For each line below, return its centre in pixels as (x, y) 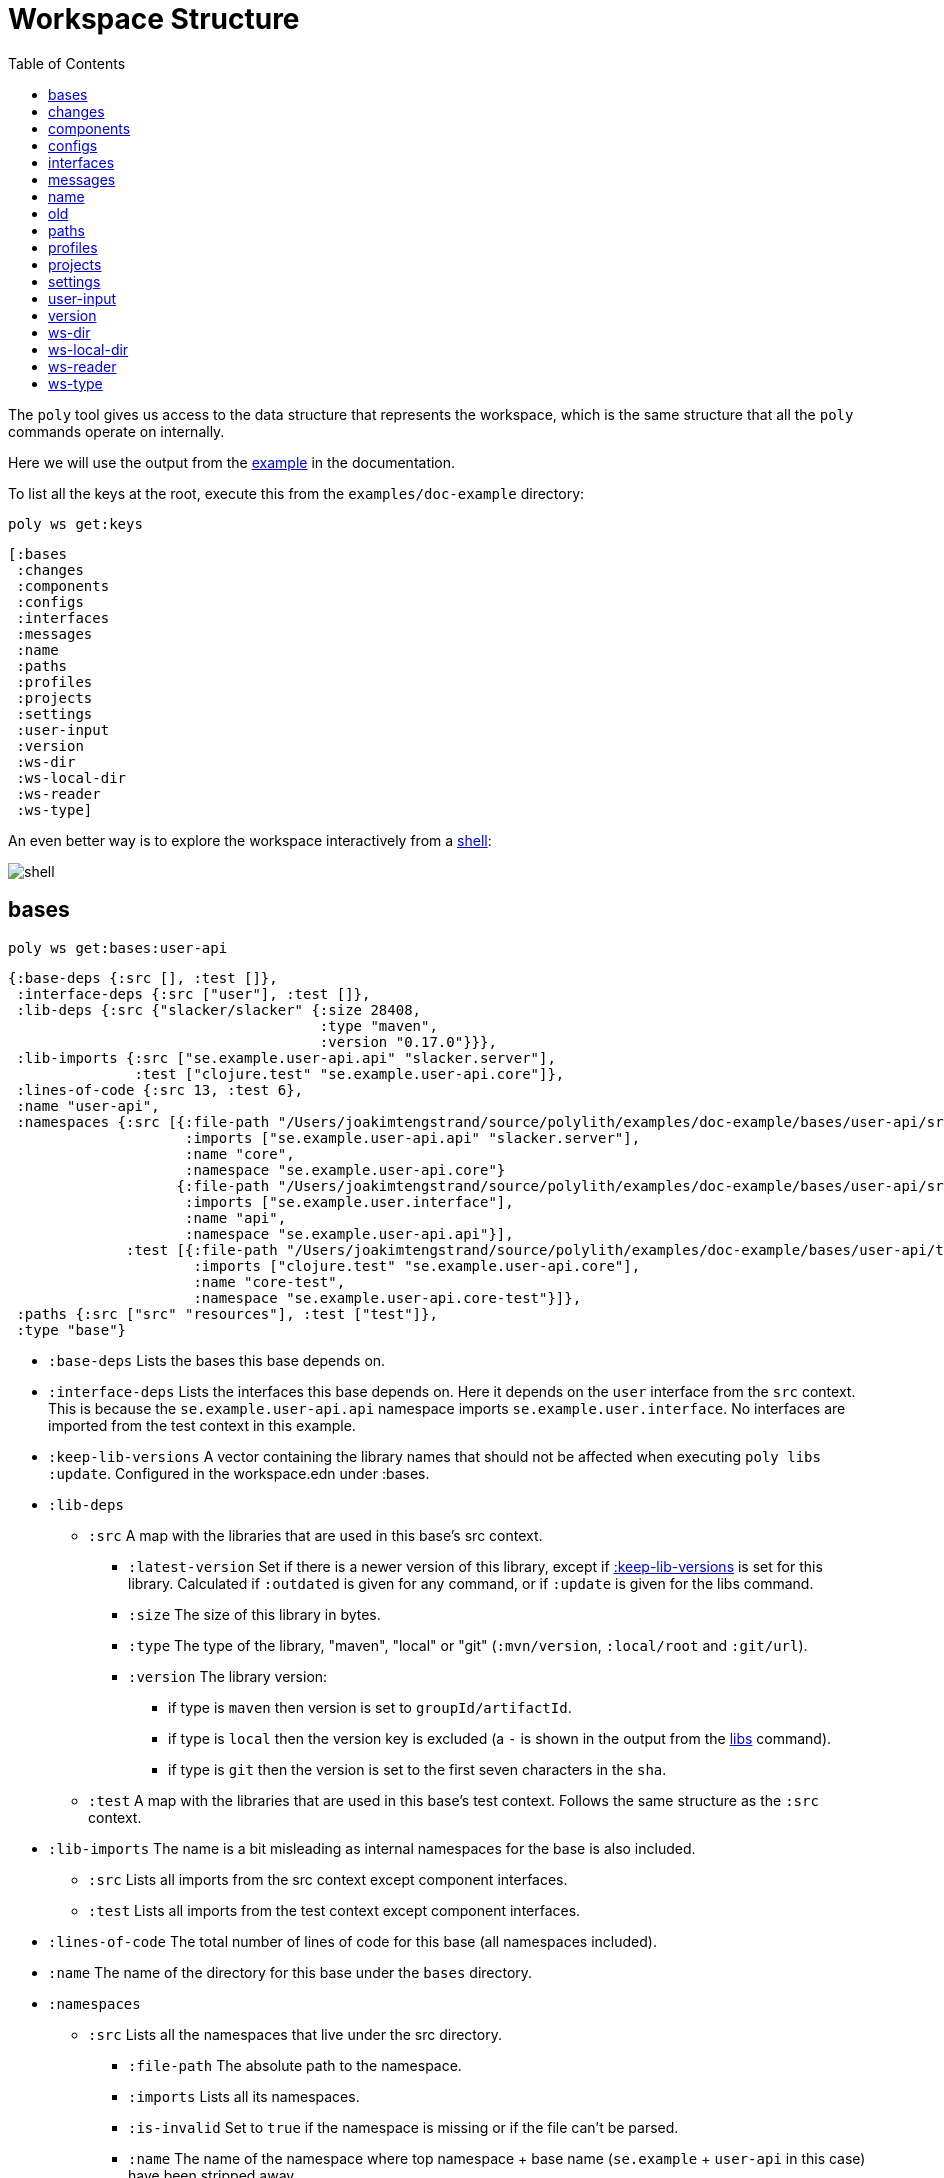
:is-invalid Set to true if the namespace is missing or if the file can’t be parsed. (403, 2127)
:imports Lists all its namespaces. (244, 2096)
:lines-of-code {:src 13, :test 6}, (160, 1089)
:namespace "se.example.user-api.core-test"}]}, (387, 1297)
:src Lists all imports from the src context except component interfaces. (328, 1879)
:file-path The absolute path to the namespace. (295, 2065)
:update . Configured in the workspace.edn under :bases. (239, 1473)
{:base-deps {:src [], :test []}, (143, 977)
